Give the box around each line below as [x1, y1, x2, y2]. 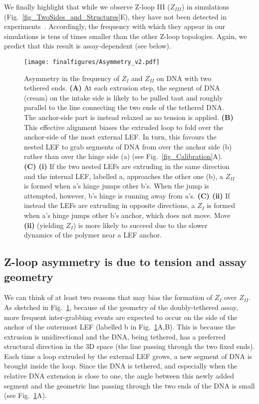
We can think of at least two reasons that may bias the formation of [4, 292, 213, 302]
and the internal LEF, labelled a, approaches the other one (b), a [24, 170, 224, 181]
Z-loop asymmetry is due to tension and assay [4, 254, 247, 269]
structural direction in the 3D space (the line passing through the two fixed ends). [4, 341, 255, 351]
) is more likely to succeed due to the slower [73, 219, 208, 230]
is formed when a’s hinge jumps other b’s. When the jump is [24, 180, 209, 191]
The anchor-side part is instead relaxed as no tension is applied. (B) [24, 112, 234, 122]
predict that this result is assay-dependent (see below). [4, 40, 171, 51]
